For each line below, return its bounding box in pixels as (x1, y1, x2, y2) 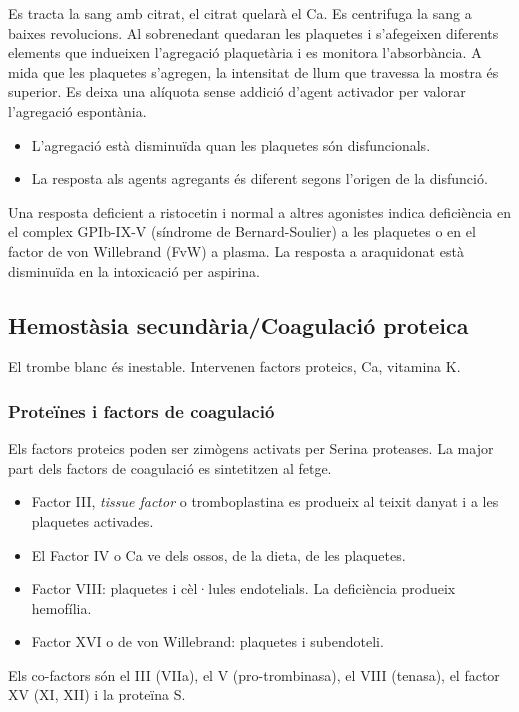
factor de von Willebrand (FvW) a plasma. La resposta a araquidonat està (8, 240, 464, 261)
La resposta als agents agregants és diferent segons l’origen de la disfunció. (31, 168, 488, 189)
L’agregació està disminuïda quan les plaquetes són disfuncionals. (31, 134, 431, 155)
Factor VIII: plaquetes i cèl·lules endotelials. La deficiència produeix (31, 578, 456, 599)
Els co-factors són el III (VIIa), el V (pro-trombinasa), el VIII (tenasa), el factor (8, 664, 500, 685)
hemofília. (31, 597, 92, 618)
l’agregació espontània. (8, 100, 147, 121)
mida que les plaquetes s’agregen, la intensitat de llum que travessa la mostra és (8, 61, 499, 82)
